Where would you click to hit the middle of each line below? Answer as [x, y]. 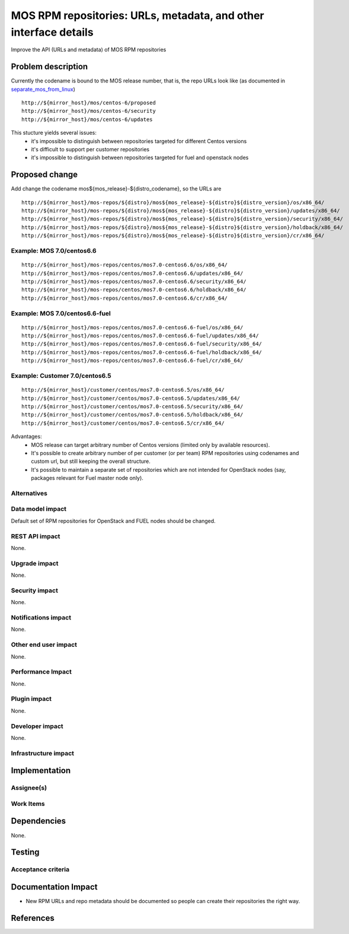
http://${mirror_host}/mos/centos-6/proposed [89, 103]
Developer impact [37, 726]
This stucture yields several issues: [54, 133]
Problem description [49, 67]
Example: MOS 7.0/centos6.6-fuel [61, 313]
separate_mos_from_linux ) [43, 89]
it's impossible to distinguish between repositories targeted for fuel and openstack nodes [140, 158]
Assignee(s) [29, 788]
